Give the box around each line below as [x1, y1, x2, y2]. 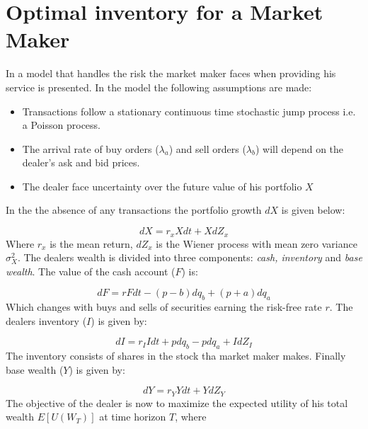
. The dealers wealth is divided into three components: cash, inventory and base [17, 250, 362, 265]
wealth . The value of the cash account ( [6, 263, 176, 278]
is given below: [281, 202, 345, 217]
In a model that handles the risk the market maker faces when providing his [6, 66, 336, 81]
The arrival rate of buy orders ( [22, 141, 159, 156]
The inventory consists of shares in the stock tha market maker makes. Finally [6, 348, 346, 363]
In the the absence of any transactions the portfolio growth [6, 202, 262, 217]
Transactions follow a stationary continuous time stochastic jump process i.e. [22, 103, 356, 118]
